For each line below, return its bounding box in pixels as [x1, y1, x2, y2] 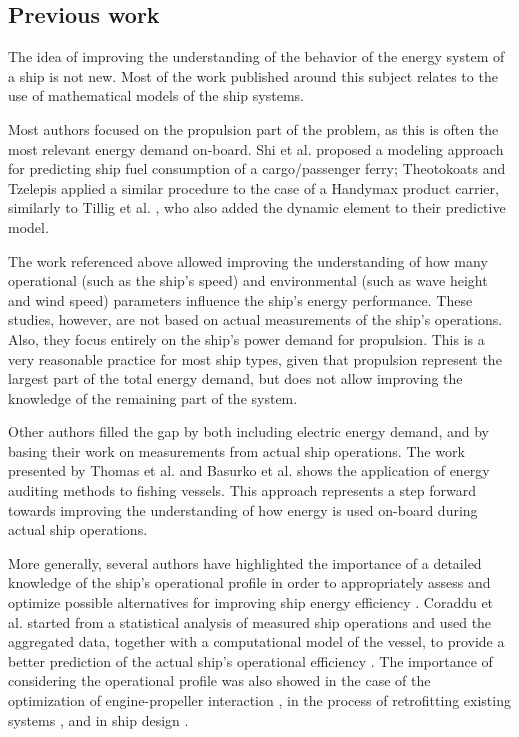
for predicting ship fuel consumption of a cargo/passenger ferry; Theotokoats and [8, 158, 506, 179]
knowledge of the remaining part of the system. [8, 387, 298, 408]
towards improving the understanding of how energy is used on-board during [8, 499, 478, 520]
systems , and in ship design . [8, 709, 189, 730]
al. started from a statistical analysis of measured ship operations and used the [8, 611, 492, 632]
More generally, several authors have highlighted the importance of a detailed [8, 552, 482, 573]
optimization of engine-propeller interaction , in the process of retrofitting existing [8, 690, 511, 711]
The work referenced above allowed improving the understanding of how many [8, 250, 488, 271]
